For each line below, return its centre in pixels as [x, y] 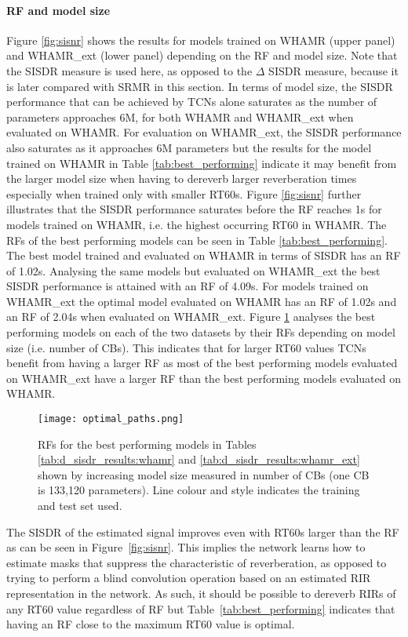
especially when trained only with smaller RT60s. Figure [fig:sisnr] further [184, 193]
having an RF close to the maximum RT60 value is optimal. [151, 624]
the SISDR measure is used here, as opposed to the [129, 70]
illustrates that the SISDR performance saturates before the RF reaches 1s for [194, 209]
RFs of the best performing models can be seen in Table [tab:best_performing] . [197, 240]
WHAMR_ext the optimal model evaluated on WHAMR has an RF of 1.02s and [202, 301]
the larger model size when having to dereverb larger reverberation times [182, 178]
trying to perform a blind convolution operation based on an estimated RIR [189, 578]
